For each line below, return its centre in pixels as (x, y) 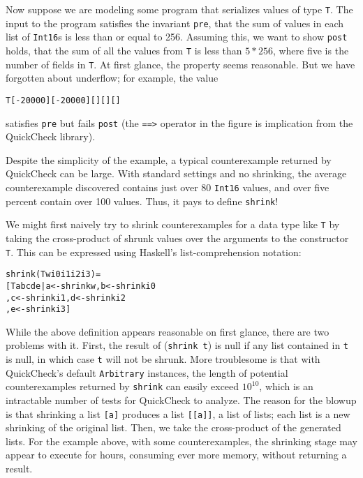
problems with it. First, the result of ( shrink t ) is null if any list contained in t (177, 345)
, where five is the (311, 50)
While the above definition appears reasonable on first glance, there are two (168, 331)
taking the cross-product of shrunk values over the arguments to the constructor (177, 238)
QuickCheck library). (51, 136)
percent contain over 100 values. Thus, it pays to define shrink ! (142, 201)
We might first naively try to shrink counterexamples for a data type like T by (173, 224)
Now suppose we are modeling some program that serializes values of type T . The (179, 9)
